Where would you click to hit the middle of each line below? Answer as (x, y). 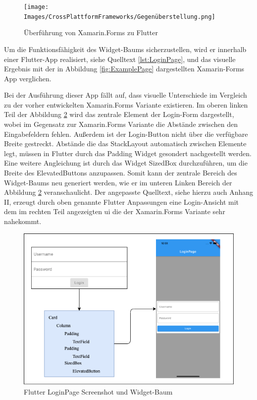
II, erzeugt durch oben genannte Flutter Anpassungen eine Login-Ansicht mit (122, 201)
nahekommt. (23, 221)
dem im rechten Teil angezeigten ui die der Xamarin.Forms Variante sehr (115, 211)
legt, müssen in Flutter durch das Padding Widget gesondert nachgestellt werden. (128, 153)
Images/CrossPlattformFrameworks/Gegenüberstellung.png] (120, 17)
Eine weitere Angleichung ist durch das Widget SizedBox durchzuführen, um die (126, 163)
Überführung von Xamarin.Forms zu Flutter (91, 32)
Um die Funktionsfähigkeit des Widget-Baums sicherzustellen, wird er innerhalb (125, 49)
